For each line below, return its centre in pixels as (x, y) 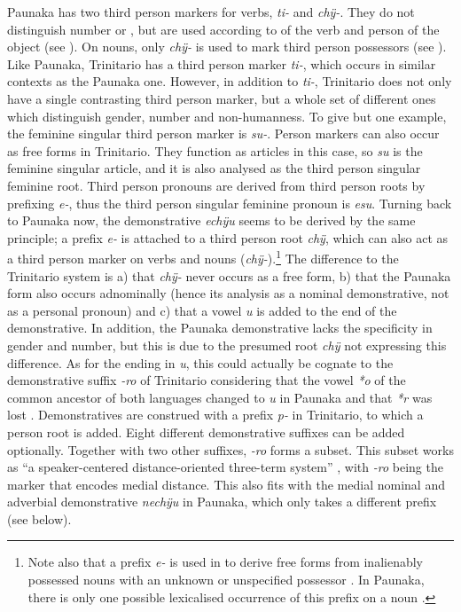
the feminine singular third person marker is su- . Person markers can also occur (223, 133)
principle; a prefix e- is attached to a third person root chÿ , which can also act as (228, 237)
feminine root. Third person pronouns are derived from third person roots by (216, 185)
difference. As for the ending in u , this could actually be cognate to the (200, 362)
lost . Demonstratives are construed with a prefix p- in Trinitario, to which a (215, 415)
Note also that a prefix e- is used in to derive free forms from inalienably (225, 562)
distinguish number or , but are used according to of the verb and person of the (223, 29)
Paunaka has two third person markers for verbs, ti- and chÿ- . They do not (211, 12)
